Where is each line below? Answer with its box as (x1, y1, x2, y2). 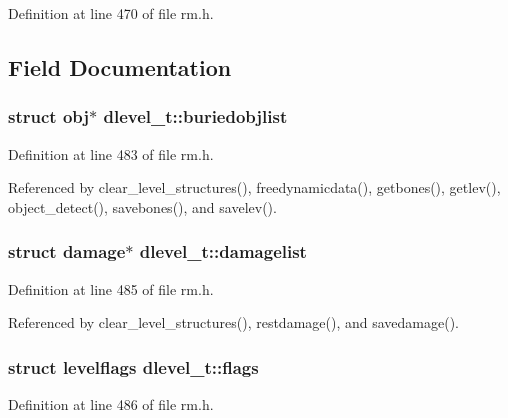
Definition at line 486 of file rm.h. (8, 394, 214, 414)
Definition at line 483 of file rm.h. (8, 143, 214, 164)
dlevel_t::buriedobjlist (103, 104, 288, 129)
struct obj (8, 104, 90, 129)
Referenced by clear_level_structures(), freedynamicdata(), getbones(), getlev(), (8, 177, 501, 198)
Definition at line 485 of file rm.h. (8, 278, 214, 299)
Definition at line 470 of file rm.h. (8, 3, 214, 23)
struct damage (8, 239, 126, 264)
